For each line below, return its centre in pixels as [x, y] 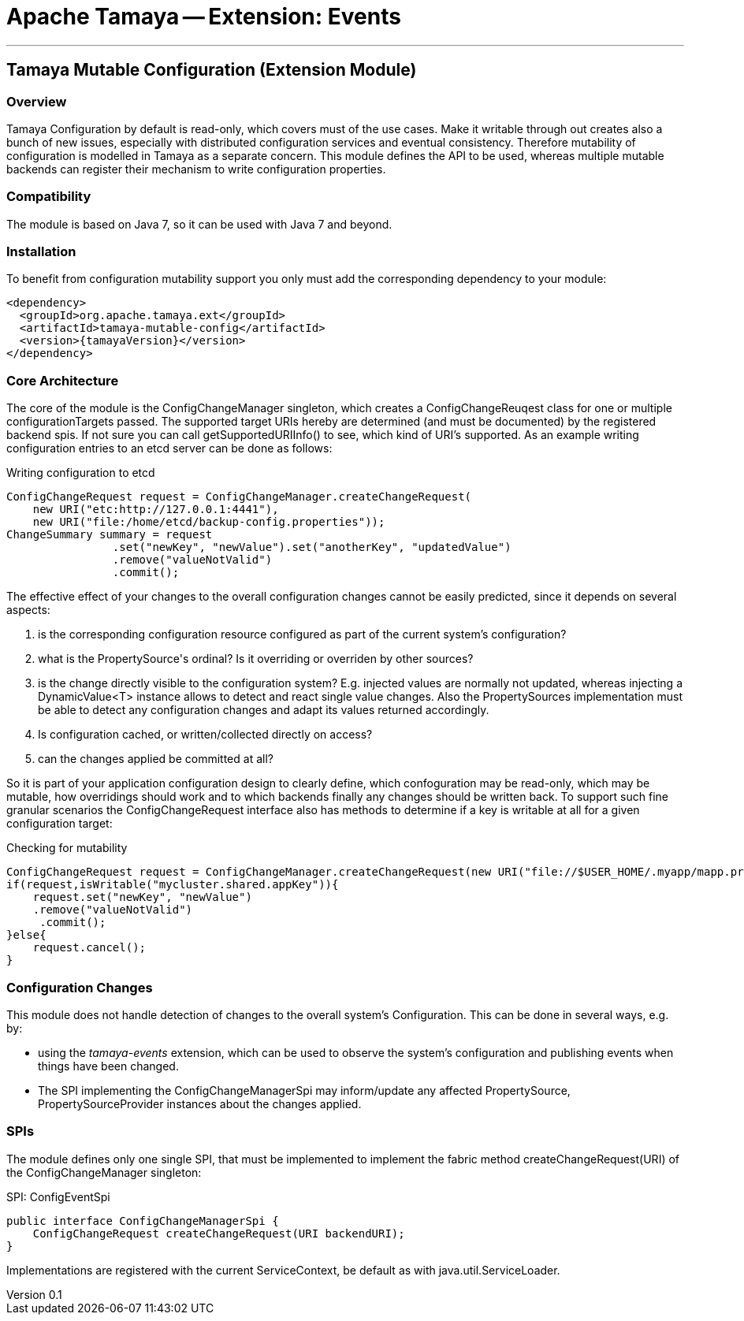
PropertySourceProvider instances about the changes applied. [200, 1103]
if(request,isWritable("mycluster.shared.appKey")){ [173, 885]
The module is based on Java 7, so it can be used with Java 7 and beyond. [199, 224]
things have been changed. [108, 1066]
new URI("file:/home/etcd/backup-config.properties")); [209, 522]
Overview [37, 101]
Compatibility [49, 197]
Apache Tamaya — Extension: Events [204, 17]
